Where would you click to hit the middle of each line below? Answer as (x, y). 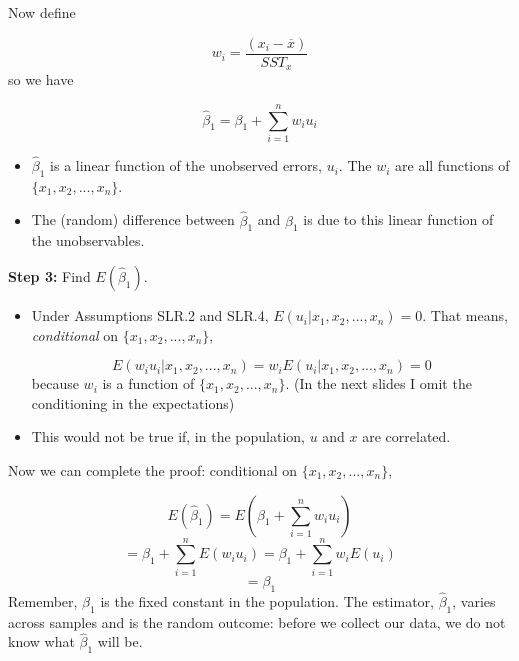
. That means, (465, 315)
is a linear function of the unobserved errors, (186, 165)
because (55, 383)
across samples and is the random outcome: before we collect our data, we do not (257, 621)
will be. (120, 641)
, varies (474, 600)
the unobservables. (88, 240)
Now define (42, 12)
